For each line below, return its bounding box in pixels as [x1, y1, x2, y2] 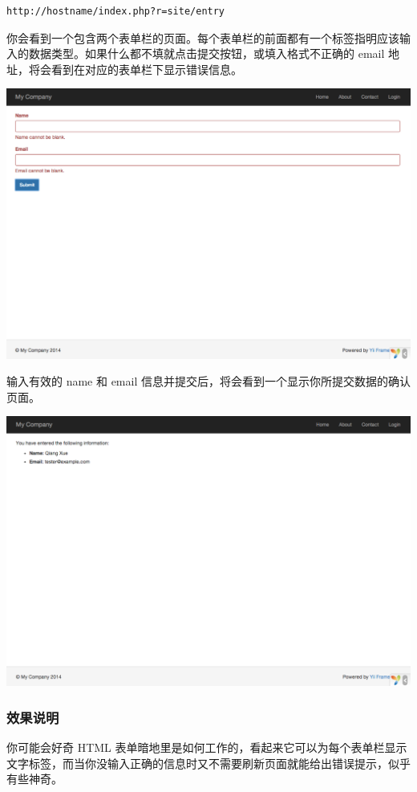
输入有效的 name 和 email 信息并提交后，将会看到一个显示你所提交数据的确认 [6, 373, 411, 390]
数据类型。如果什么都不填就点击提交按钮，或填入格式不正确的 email [28, 45, 385, 62]
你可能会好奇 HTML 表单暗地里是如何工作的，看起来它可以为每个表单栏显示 [6, 739, 407, 756]
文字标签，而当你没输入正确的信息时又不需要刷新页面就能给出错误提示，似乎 [6, 754, 411, 771]
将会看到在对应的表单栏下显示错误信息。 [28, 60, 242, 77]
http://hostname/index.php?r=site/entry [6, 6, 225, 17]
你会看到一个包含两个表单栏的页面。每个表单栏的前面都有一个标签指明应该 [6, 29, 399, 46]
